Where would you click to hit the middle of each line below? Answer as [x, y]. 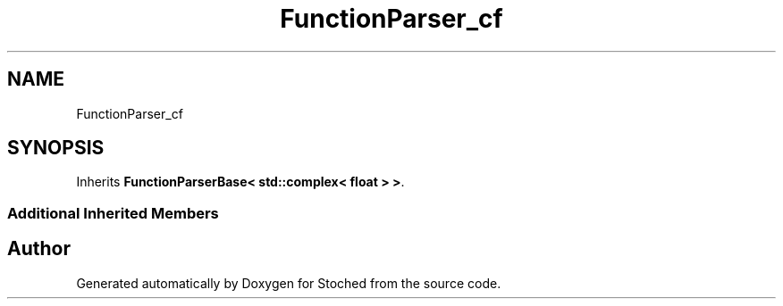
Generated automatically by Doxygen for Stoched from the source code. [289, 283]
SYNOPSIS [56, 148]
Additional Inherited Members [113, 213]
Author [39, 249]
